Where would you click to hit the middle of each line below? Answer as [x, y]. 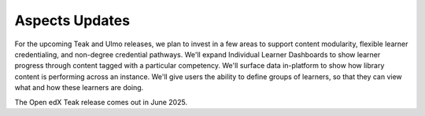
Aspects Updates [72, 20]
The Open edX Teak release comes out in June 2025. [101, 102]
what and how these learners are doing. [79, 88]
